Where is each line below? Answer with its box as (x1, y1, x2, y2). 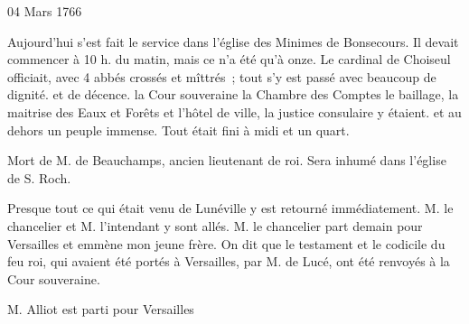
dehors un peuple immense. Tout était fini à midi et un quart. (7, 120, 350, 139)
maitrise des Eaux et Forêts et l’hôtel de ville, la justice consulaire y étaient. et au (7, 102, 462, 121)
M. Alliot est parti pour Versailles (7, 300, 194, 319)
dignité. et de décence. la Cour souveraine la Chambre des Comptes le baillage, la (7, 85, 459, 104)
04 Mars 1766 (7, 2, 82, 20)
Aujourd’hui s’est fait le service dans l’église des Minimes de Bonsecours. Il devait (7, 32, 459, 51)
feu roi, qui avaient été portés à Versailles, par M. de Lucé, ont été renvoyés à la (7, 252, 450, 271)
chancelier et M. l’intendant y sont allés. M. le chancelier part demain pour (7, 216, 423, 235)
